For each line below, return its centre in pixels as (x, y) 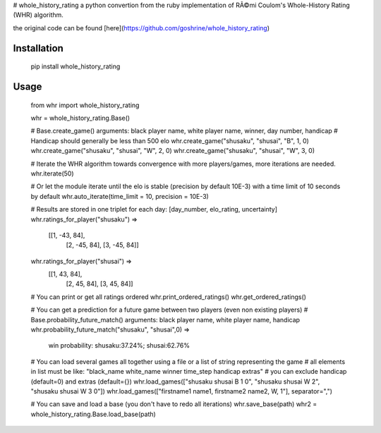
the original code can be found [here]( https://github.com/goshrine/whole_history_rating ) (141, 28)
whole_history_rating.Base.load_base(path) (93, 414)
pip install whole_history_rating (75, 66)
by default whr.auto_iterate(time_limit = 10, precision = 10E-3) (120, 196)
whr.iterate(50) (52, 173)
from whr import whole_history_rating (85, 105)
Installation (38, 48)
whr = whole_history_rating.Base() (80, 118)
